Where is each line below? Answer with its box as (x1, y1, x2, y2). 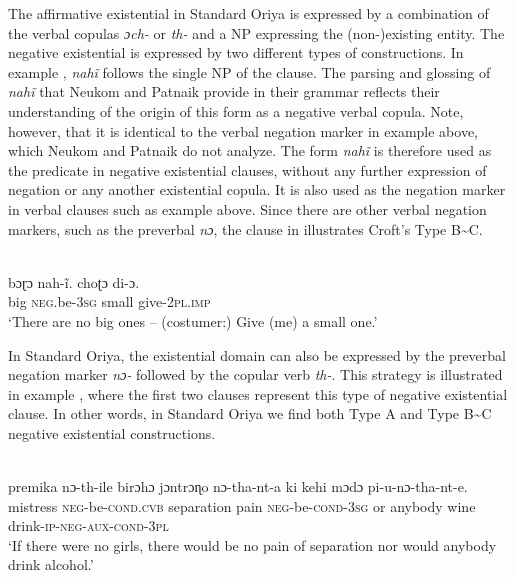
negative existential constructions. (8, 422, 216, 443)
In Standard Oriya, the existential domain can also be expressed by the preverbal (8, 344, 506, 365)
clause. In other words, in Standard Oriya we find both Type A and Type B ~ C (8, 403, 492, 424)
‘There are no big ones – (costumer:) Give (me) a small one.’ (8, 310, 378, 331)
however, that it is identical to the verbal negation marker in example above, (8, 120, 478, 141)
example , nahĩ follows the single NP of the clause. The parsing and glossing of (8, 61, 491, 82)
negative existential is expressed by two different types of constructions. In (8, 42, 464, 63)
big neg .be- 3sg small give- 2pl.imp (8, 291, 211, 312)
